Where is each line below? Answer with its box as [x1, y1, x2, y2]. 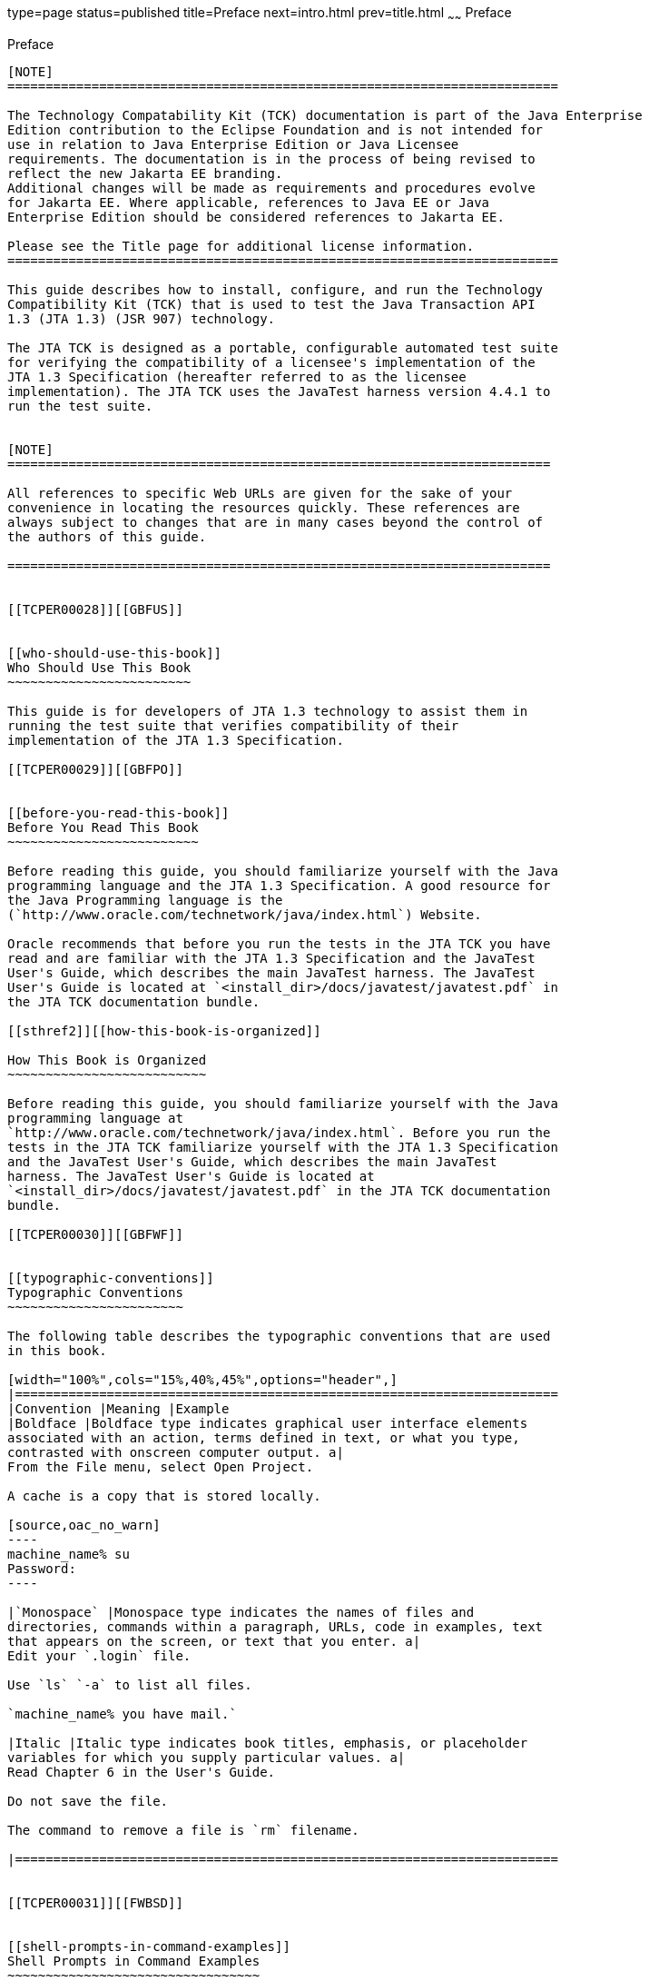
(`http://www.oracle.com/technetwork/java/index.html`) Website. [7, 906, 482, 922]
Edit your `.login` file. [7, 1648, 192, 1663]
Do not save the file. [7, 1793, 169, 1808]
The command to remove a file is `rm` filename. [7, 1822, 359, 1837]
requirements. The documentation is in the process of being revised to [7, 151, 536, 166]
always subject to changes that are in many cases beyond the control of [7, 514, 544, 530]
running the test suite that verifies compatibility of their [7, 718, 459, 733]
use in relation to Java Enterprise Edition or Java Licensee [7, 136, 459, 152]
